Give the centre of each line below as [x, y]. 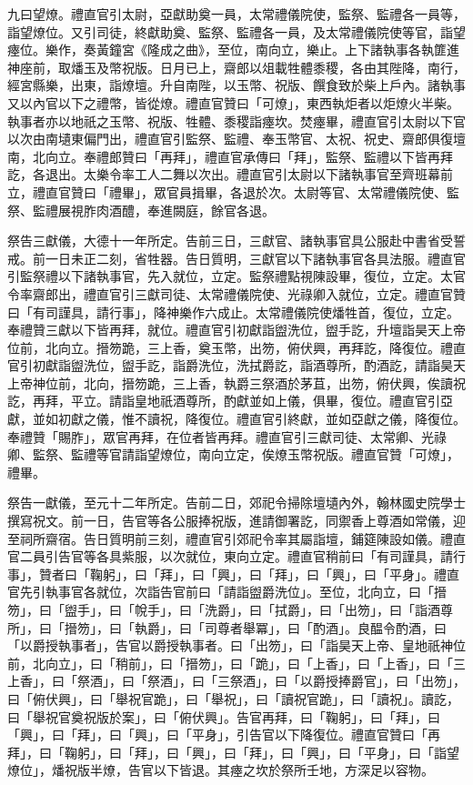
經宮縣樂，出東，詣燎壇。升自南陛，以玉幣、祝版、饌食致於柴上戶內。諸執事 [236, 85]
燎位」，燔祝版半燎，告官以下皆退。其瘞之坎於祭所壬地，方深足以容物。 [221, 770]
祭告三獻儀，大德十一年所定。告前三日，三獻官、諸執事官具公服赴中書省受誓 [236, 241]
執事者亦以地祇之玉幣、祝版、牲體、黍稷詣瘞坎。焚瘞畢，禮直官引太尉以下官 [236, 121]
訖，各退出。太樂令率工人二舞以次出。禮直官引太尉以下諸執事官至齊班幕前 [230, 174]
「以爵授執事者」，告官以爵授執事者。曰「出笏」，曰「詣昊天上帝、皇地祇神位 [236, 645]
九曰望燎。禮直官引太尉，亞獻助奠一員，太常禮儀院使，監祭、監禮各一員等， [236, 14]
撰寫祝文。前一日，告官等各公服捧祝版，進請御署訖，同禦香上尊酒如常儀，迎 [236, 521]
